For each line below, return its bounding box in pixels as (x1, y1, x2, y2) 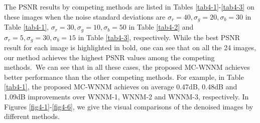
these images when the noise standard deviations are (4, 11, 166, 22)
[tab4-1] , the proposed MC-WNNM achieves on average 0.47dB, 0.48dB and (4, 81, 237, 92)
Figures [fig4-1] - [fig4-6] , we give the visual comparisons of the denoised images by (4, 101, 253, 111)
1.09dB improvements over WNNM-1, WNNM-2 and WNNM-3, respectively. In (4, 91, 249, 101)
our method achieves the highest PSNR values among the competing (4, 52, 215, 62)
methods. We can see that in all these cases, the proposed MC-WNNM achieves (4, 62, 250, 72)
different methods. (4, 111, 60, 121)
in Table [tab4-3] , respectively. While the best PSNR (78, 32, 240, 42)
